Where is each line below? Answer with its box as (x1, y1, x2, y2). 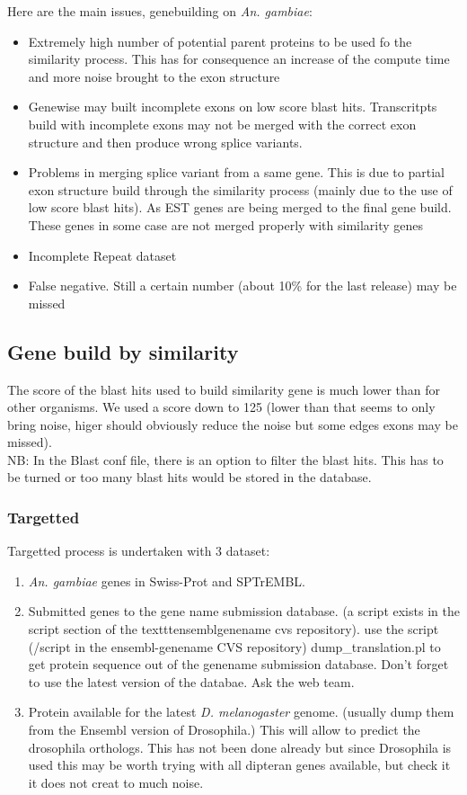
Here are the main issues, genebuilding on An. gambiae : (7, 2, 313, 20)
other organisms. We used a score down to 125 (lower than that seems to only (7, 397, 436, 416)
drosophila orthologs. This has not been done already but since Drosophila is (28, 737, 452, 756)
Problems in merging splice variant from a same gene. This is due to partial (28, 163, 445, 182)
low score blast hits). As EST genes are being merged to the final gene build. (28, 198, 452, 217)
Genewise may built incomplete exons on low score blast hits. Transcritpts (28, 97, 437, 116)
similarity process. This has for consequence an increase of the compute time (28, 49, 450, 68)
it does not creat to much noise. (28, 773, 204, 791)
